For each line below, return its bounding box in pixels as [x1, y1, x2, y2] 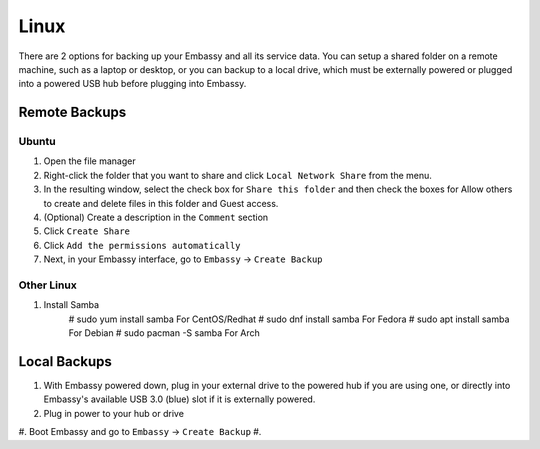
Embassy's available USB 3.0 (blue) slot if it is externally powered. [43, 393, 316, 405]
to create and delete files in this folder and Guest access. [43, 197, 279, 209]
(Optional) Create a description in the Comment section [43, 211, 269, 224]
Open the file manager [43, 155, 136, 167]
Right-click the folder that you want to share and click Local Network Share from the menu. [43, 169, 432, 181]
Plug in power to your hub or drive [43, 407, 185, 419]
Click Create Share [43, 225, 130, 237]
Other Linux [18, 278, 77, 292]
